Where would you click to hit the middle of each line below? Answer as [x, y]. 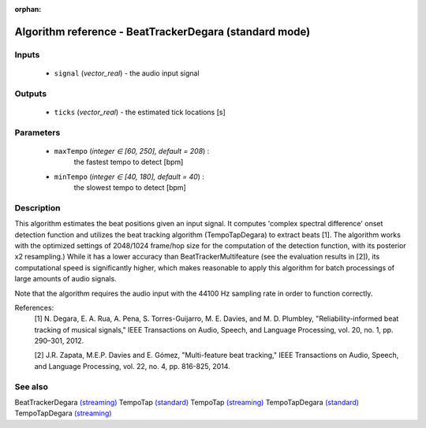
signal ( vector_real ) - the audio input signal [127, 73]
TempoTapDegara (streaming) [63, 413]
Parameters [37, 132]
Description [37, 207]
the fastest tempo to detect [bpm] [129, 162]
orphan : [28, 9]
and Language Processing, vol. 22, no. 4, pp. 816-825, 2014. [132, 366]
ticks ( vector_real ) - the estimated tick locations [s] [140, 112]
